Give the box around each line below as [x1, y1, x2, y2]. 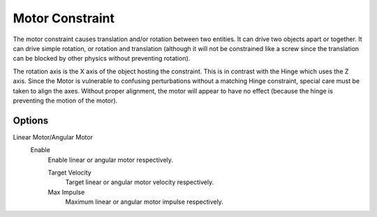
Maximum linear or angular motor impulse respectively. [65, 197, 223, 206]
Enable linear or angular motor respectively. [47, 156, 174, 164]
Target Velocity [47, 168, 92, 177]
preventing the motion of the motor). [13, 96, 118, 105]
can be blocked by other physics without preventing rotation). [13, 54, 191, 63]
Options [13, 114, 49, 126]
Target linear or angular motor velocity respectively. [65, 178, 214, 186]
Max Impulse [47, 188, 85, 196]
